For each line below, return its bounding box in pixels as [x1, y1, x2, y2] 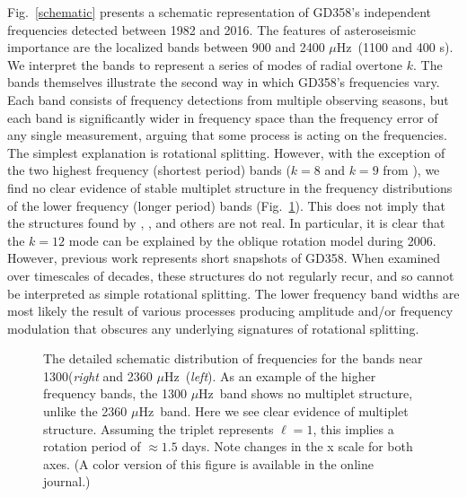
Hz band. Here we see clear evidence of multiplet [138, 402, 409, 421]
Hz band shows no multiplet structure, [198, 384, 413, 403]
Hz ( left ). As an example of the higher [163, 366, 376, 385]
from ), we [383, 161, 440, 179]
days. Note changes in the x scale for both [181, 437, 413, 456]
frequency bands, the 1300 [43, 384, 187, 403]
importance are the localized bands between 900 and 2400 [7, 38, 325, 57]
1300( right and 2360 [43, 366, 153, 385]
